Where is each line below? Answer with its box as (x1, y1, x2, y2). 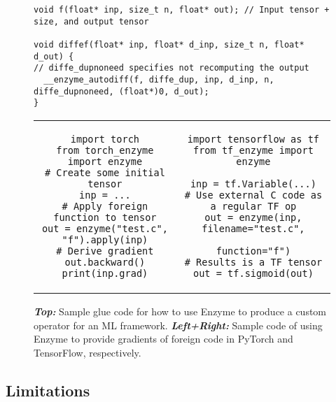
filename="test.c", (202, 222, 305, 234)
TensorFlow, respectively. (34, 345, 141, 359)
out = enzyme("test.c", (41, 222, 168, 234)
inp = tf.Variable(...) (190, 178, 316, 189)
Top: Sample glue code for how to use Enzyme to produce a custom (34, 303, 327, 318)
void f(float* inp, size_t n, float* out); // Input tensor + (34, 5, 330, 15)
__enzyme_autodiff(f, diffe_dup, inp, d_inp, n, (43, 74, 274, 85)
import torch (70, 133, 140, 145)
